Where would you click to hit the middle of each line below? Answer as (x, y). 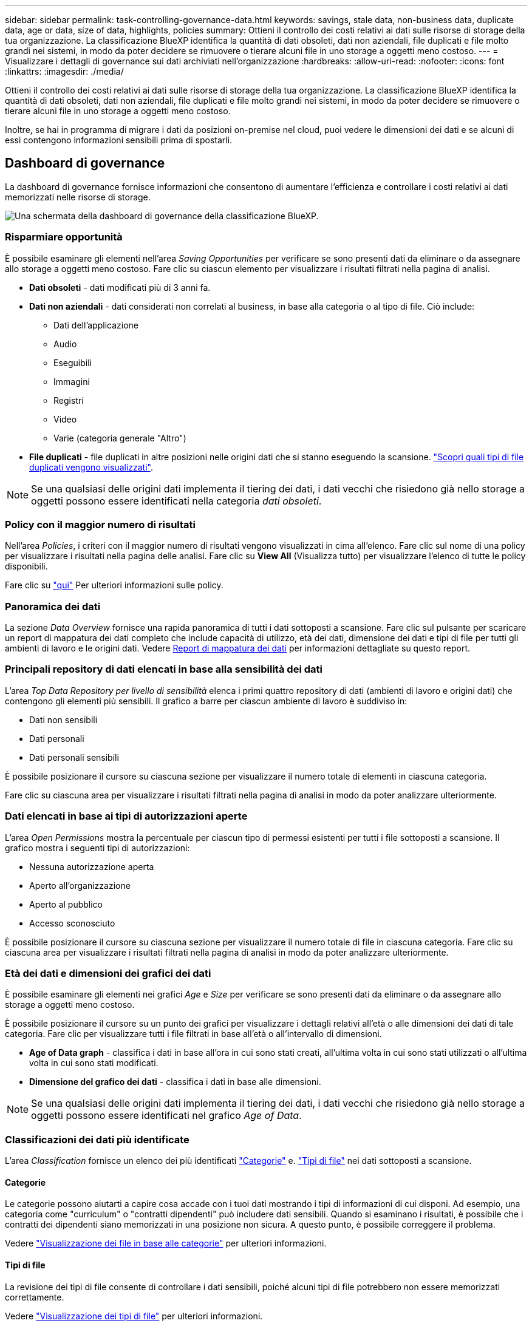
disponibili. (26, 566)
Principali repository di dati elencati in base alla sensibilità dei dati (164, 669)
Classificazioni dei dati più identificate (97, 1139)
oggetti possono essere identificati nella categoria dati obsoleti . (176, 501)
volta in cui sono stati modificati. (94, 1063)
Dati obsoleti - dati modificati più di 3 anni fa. (120, 287)
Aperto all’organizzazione (80, 885)
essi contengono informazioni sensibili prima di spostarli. (119, 140)
